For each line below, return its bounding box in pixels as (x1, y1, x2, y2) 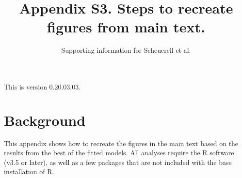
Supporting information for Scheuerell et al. (61, 45, 191, 55)
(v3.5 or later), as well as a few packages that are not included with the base (4, 157, 232, 167)
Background (4, 110, 86, 130)
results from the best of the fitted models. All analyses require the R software (4, 148, 234, 158)
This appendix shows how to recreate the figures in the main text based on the (4, 138, 239, 148)
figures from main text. (47, 17, 205, 37)
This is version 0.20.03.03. (4, 81, 81, 91)
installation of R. (4, 166, 54, 177)
